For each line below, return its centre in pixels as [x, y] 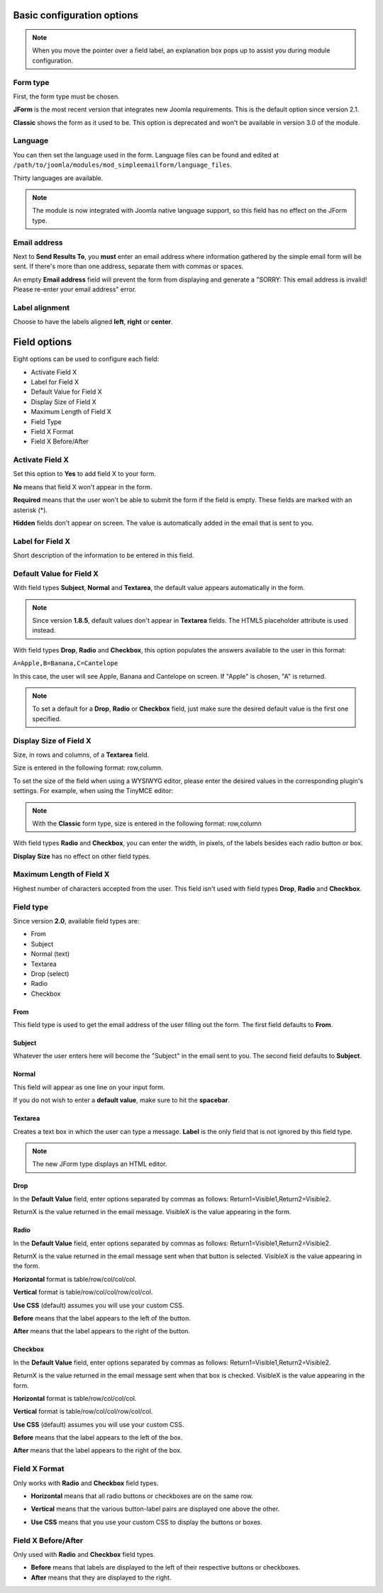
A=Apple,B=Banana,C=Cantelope [66, 664]
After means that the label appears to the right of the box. [98, 1450]
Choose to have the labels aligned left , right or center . [93, 322]
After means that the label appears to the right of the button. [102, 1331]
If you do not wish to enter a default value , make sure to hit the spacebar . [122, 1100]
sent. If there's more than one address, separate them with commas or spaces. [128, 267]
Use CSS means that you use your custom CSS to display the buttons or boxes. [146, 1522]
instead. [44, 631]
